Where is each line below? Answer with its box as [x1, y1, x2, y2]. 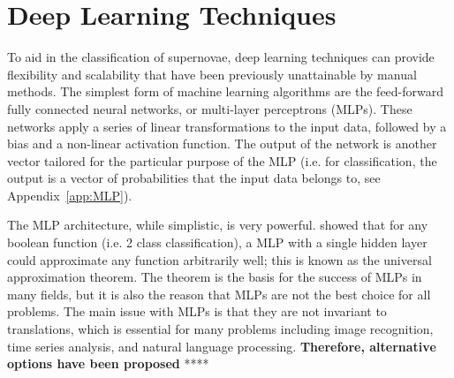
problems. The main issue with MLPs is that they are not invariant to [7, 302, 387, 321]
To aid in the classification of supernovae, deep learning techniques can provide [7, 48, 435, 66]
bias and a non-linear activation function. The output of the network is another [7, 134, 437, 153]
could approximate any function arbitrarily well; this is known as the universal [7, 250, 432, 268]
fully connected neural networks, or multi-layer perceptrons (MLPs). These [7, 99, 412, 117]
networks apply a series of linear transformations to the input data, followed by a [7, 117, 447, 135]
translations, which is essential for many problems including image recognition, [7, 320, 434, 338]
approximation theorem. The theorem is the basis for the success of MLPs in [7, 268, 422, 286]
